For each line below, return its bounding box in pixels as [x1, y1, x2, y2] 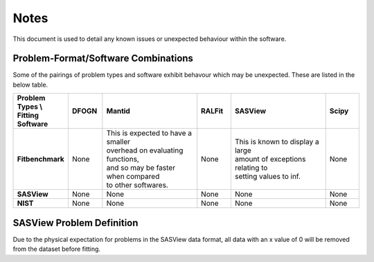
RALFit [201, 106, 224, 116]
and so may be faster [106, 163, 176, 173]
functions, [106, 155, 140, 164]
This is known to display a [234, 137, 319, 147]
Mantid [106, 106, 131, 116]
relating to [234, 163, 268, 173]
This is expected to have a [106, 128, 192, 138]
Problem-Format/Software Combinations [12, 53, 194, 64]
